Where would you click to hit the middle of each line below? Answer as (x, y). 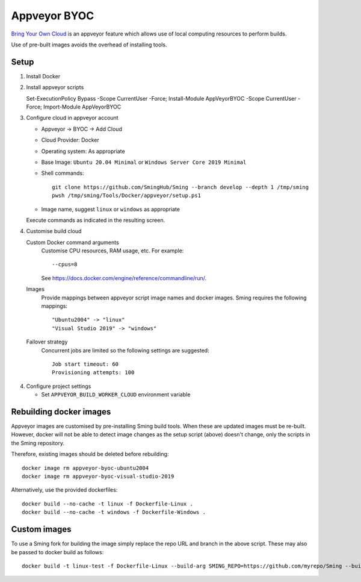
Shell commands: (63, 173)
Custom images (41, 529)
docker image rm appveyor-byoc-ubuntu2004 (85, 468)
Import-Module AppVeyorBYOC (82, 107)
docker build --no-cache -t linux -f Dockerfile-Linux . (108, 504)
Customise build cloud (54, 231)
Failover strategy (47, 342)
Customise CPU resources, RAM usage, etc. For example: (113, 251)
